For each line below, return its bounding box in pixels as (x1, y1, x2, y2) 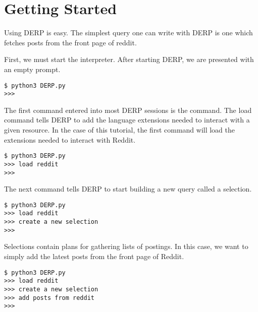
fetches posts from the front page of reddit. (4, 37, 137, 47)
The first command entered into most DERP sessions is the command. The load (4, 104, 252, 115)
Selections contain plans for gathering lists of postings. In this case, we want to (4, 241, 248, 252)
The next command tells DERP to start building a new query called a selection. (4, 183, 252, 194)
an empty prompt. (4, 64, 61, 74)
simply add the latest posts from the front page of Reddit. (4, 251, 184, 261)
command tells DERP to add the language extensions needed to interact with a (4, 114, 250, 125)
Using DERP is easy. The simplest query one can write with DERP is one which (4, 27, 253, 38)
